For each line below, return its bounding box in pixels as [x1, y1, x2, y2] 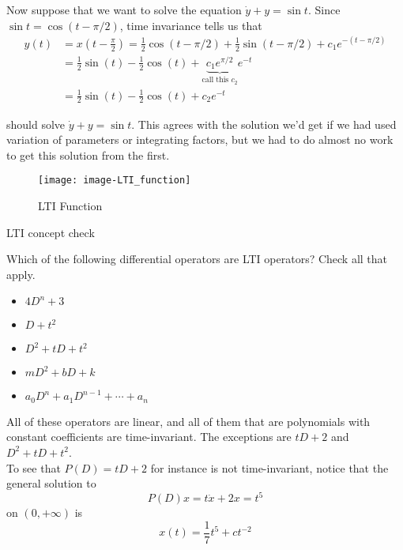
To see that [6, 459, 61, 476]
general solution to [6, 475, 96, 492]
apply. [6, 266, 36, 282]
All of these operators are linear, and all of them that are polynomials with [6, 412, 371, 429]
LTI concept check [6, 224, 95, 240]
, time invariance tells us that [119, 17, 262, 33]
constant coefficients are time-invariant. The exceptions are [6, 428, 292, 445]
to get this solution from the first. [6, 146, 170, 163]
